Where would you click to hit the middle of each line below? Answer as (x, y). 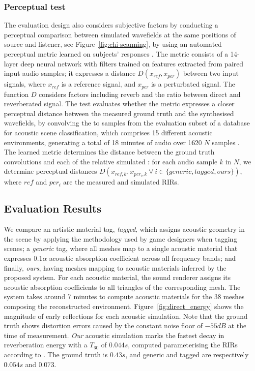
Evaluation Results (53, 208)
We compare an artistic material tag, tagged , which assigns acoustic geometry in (124, 229)
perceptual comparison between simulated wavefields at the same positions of (120, 34)
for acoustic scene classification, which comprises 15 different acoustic (108, 133)
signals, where (25, 84)
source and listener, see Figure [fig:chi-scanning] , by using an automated (113, 44)
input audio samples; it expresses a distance (70, 73)
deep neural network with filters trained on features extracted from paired (132, 63)
